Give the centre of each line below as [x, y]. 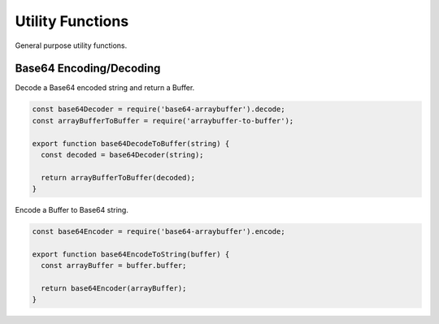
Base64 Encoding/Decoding [88, 69]
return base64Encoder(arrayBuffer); [114, 289]
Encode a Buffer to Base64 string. [72, 210]
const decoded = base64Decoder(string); [122, 155]
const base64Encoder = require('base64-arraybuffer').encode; [159, 232]
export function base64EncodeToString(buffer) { [131, 254]
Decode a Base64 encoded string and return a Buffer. [105, 88]
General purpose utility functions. [71, 45]
